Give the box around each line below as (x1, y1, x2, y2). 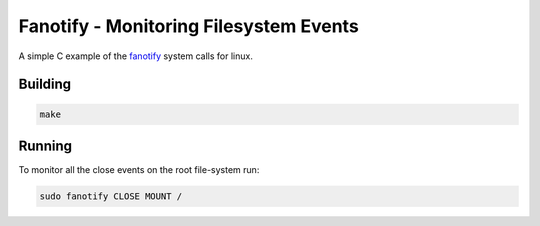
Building (18, 76, 72, 93)
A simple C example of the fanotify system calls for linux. (18, 50, 254, 62)
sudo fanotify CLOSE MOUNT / (39, 191, 183, 202)
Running (18, 137, 73, 154)
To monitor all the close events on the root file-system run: (18, 164, 260, 176)
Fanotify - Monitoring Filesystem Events (18, 15, 359, 37)
